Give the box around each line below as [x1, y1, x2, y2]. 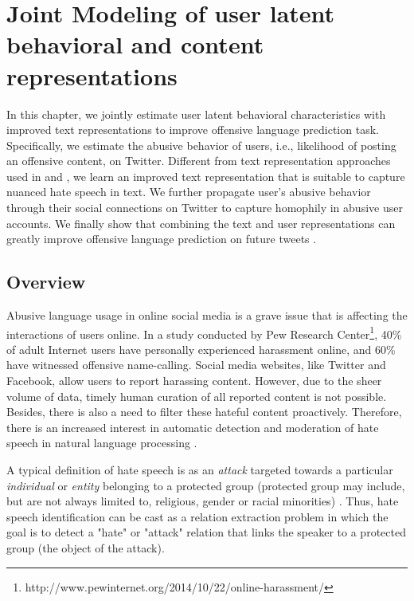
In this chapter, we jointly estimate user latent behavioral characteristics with [6, 105, 386, 122]
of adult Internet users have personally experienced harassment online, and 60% [6, 340, 396, 357]
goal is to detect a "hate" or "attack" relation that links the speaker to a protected [6, 524, 406, 540]
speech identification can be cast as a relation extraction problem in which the [6, 508, 389, 524]
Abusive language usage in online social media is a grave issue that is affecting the [6, 307, 408, 324]
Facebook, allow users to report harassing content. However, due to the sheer [6, 372, 382, 389]
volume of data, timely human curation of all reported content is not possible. [6, 387, 387, 404]
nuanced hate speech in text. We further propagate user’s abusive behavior [6, 183, 371, 200]
